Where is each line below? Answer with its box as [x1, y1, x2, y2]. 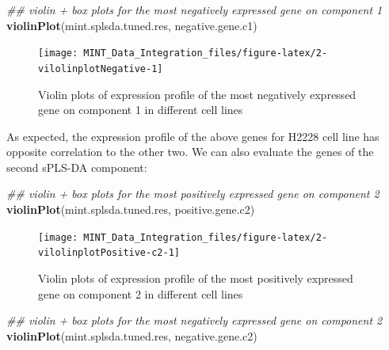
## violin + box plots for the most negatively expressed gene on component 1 [6, 2, 383, 17]
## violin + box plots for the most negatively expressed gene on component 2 [6, 312, 383, 329]
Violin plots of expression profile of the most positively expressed [38, 269, 353, 286]
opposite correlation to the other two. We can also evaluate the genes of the [6, 143, 374, 160]
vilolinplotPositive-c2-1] [38, 247, 180, 259]
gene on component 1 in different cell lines [38, 101, 243, 118]
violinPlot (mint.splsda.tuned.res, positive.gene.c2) [6, 201, 255, 218]
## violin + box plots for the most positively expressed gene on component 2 [6, 185, 379, 202]
